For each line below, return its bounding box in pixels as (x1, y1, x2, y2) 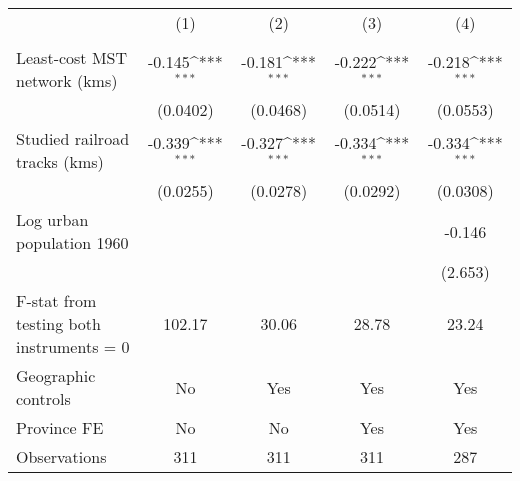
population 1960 (16, 231, 129, 254)
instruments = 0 (16, 335, 130, 358)
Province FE (16, 416, 104, 439)
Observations (16, 445, 107, 468)
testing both (16, 312, 101, 335)
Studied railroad (16, 127, 130, 150)
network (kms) (16, 69, 118, 92)
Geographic (16, 364, 96, 387)
